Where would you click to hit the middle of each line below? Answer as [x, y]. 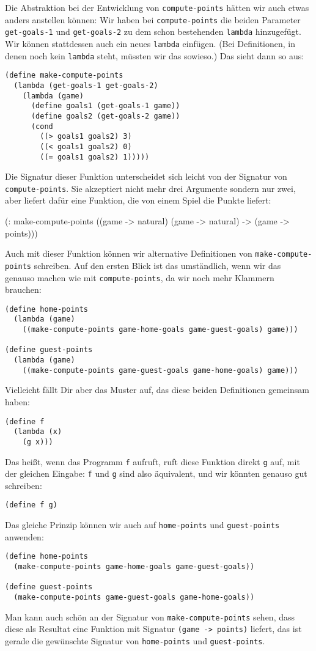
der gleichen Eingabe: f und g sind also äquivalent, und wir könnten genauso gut [156, 473]
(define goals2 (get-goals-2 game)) [105, 116]
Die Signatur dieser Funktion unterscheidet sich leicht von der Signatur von [146, 176]
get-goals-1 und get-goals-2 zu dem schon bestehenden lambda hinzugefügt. [153, 31]
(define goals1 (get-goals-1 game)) [105, 106]
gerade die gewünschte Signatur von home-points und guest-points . [135, 640]
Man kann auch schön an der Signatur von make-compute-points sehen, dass [150, 616]
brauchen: [23, 289]
